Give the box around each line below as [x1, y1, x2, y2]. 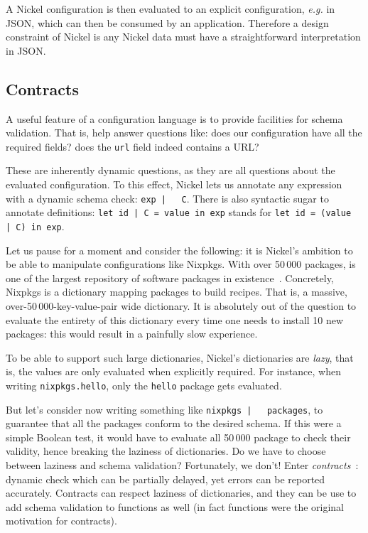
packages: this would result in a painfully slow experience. [6, 326, 258, 341]
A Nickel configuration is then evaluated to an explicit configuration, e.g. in [6, 1, 335, 16]
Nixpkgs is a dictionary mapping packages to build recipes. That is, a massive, [6, 284, 347, 299]
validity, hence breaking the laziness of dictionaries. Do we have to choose [6, 443, 326, 458]
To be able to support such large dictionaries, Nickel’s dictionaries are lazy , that [6, 350, 354, 365]
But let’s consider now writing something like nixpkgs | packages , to [6, 402, 323, 416]
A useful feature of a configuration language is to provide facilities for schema [6, 111, 343, 126]
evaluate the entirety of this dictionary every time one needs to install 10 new [6, 312, 344, 327]
